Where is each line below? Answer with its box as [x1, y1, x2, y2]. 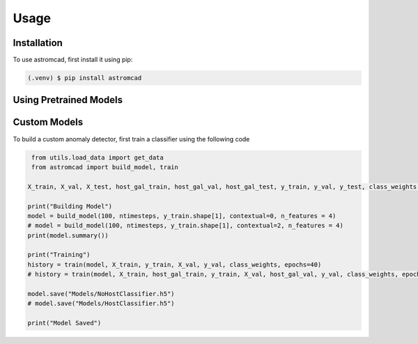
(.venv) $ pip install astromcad [27, 74, 142, 82]
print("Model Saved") [27, 319, 102, 327]
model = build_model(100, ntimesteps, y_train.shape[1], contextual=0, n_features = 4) [27, 212, 336, 219]
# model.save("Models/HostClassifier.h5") [27, 299, 175, 308]
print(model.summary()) [27, 231, 109, 240]
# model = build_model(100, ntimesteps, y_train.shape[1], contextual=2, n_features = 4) [27, 221, 344, 230]
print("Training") [27, 251, 91, 259]
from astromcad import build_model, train [31, 163, 179, 171]
